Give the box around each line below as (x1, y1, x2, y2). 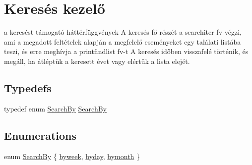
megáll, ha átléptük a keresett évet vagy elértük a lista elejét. (4, 55, 190, 66)
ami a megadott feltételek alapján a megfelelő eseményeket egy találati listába (4, 36, 241, 47)
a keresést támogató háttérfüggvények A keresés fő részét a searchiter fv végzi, (4, 27, 242, 37)
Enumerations (4, 127, 77, 143)
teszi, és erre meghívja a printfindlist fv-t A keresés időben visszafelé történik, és (4, 46, 249, 56)
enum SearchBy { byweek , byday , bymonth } (4, 151, 140, 161)
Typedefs (4, 80, 52, 95)
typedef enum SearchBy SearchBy (4, 103, 107, 113)
